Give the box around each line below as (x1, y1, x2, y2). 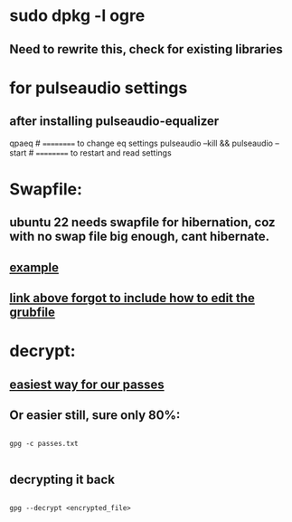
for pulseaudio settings (9, 78, 188, 98)
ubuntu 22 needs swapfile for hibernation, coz (9, 214, 276, 231)
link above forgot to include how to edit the (9, 290, 256, 306)
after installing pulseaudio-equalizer (9, 114, 220, 129)
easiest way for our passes (9, 376, 165, 392)
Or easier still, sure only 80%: (9, 407, 181, 422)
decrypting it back (9, 471, 116, 487)
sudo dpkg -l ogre (9, 5, 146, 26)
